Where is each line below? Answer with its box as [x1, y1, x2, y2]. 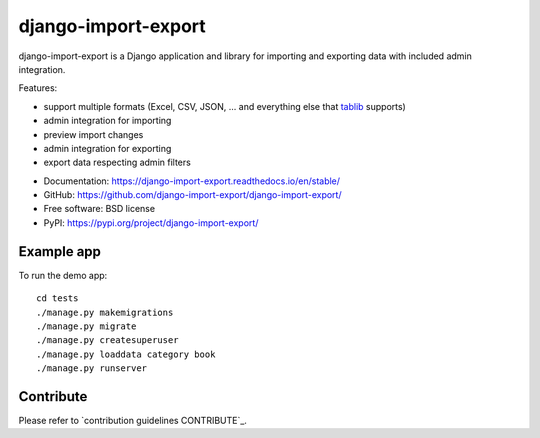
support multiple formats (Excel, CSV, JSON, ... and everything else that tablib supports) [43, 100, 407, 112]
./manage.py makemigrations [36, 306, 174, 318]
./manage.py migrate [36, 320, 137, 332]
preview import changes [43, 128, 144, 140]
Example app [18, 243, 102, 260]
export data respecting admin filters [43, 156, 192, 169]
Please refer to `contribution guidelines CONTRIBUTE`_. [18, 415, 247, 426]
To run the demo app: [18, 269, 108, 281]
